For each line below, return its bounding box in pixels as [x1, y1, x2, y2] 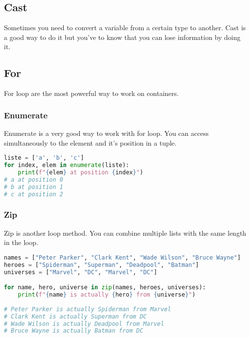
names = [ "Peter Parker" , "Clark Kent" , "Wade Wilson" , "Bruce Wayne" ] [4, 254, 241, 261]
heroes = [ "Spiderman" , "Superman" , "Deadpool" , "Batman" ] [4, 261, 199, 268]
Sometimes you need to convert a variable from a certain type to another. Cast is [4, 22, 246, 33]
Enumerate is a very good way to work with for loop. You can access [4, 128, 209, 138]
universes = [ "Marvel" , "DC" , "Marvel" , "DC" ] [4, 268, 158, 276]
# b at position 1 [4, 183, 63, 190]
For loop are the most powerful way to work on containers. [4, 88, 179, 98]
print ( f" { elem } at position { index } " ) [18, 169, 143, 176]
